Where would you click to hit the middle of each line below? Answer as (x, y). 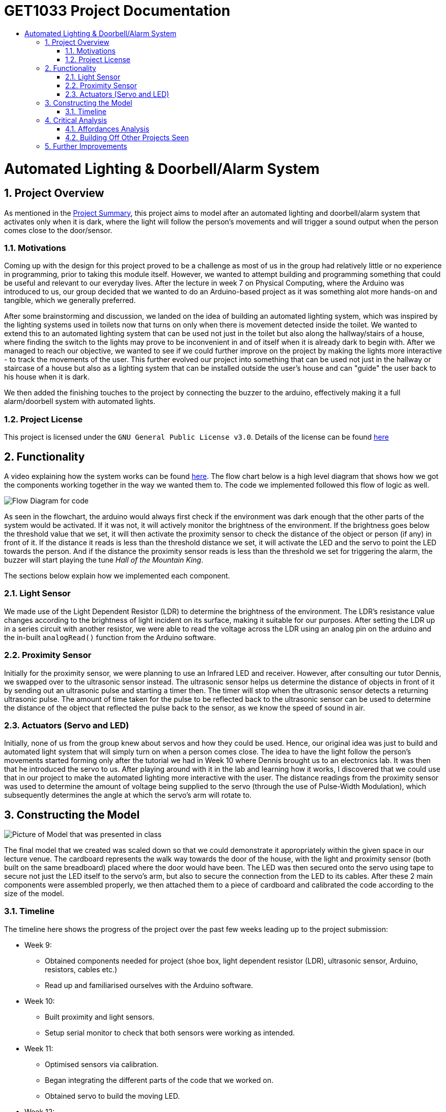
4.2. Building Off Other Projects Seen (127, 137)
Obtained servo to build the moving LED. (113, 1096)
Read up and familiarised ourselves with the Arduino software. (149, 985)
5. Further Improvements (86, 146)
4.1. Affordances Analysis (107, 129)
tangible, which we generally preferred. (70, 300)
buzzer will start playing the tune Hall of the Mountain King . (104, 560)
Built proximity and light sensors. (100, 1017)
